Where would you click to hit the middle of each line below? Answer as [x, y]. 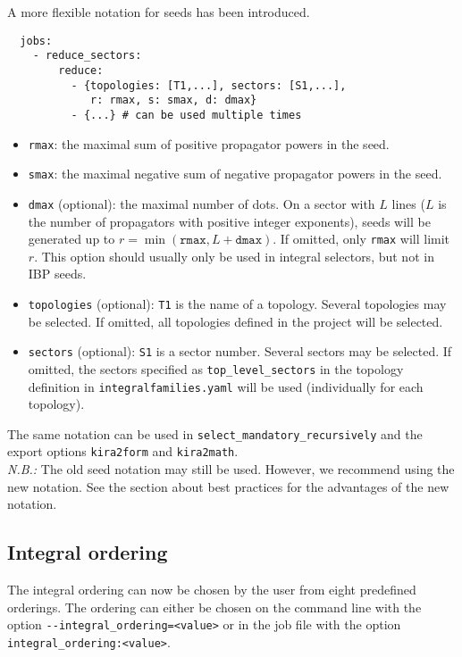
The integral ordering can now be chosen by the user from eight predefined [212, 590]
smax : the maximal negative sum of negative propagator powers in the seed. [235, 174]
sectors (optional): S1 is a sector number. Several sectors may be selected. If [240, 351]
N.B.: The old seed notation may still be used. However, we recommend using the [231, 469]
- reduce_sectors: [87, 56]
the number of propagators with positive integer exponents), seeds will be [229, 221]
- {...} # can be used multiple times [186, 115]
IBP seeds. [57, 274]
